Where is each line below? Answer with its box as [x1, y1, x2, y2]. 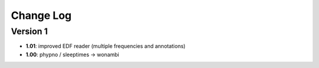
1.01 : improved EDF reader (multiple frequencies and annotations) [25, 43, 186, 50]
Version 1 [11, 26, 48, 37]
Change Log [11, 9, 72, 22]
